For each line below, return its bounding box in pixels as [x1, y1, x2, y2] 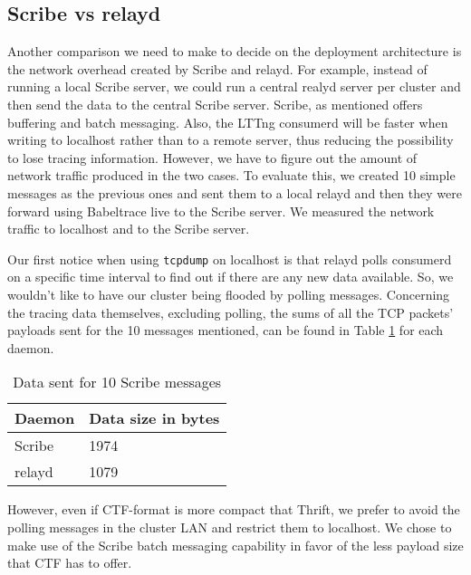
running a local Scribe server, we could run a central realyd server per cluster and [7, 77, 461, 96]
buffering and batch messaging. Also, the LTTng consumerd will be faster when [7, 112, 448, 131]
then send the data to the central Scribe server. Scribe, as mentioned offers [7, 94, 423, 113]
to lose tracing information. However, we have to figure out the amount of [7, 148, 418, 167]
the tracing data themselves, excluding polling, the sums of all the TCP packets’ [7, 302, 454, 321]
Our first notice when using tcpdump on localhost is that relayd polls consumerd [7, 249, 452, 268]
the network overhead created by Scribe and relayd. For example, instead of [7, 59, 428, 78]
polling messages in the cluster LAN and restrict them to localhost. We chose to [7, 517, 452, 536]
